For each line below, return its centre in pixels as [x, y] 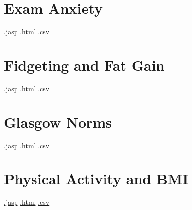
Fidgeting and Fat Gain [84, 65]
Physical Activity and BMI [96, 179]
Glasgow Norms [58, 122]
